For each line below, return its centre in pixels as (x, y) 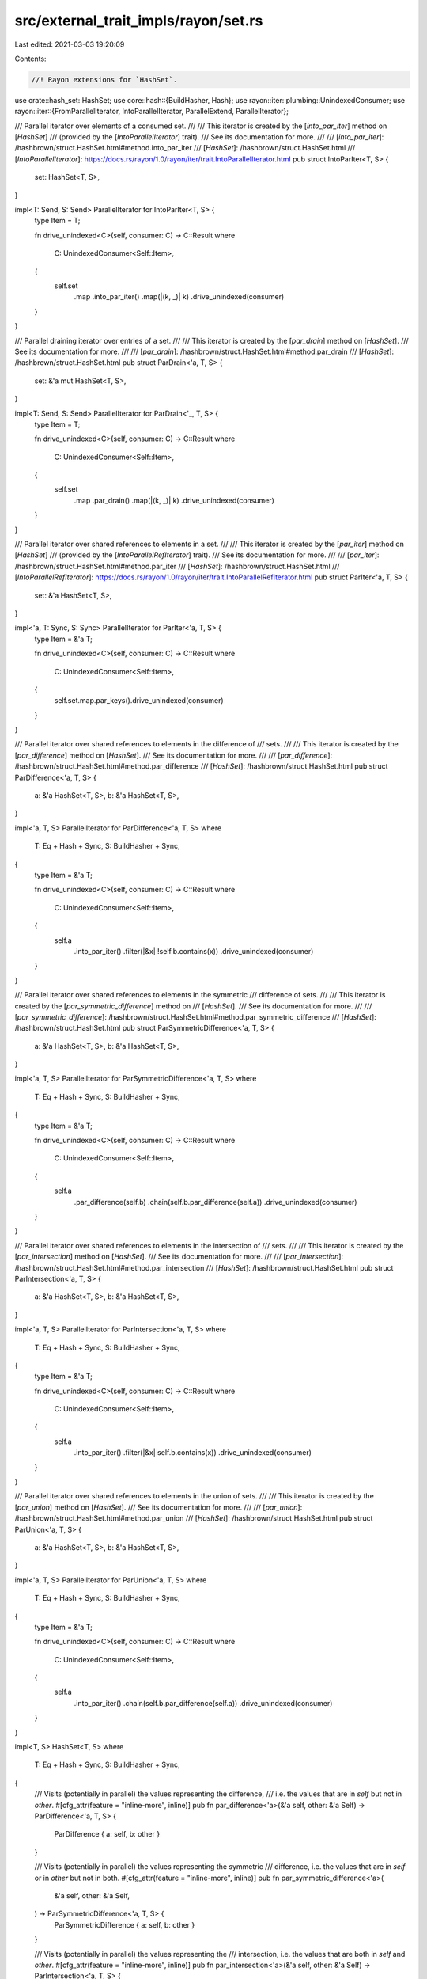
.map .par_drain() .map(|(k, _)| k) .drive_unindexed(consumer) (174, 500)
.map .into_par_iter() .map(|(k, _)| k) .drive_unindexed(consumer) (179, 297)
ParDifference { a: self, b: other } (107, 1834)
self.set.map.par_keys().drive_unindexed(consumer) (139, 701)
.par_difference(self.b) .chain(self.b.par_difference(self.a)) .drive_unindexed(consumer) (215, 1202)
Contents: (30, 59)
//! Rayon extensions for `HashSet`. (104, 80)
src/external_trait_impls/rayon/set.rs (139, 21)
